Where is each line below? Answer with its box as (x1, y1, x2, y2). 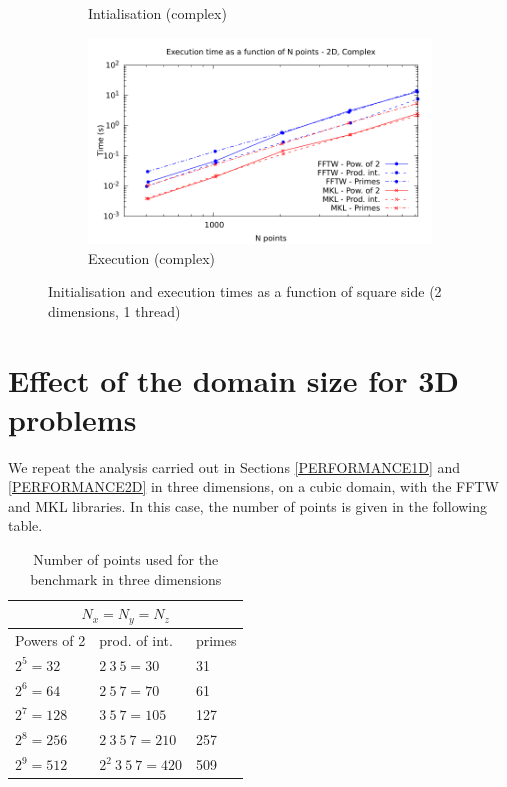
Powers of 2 (15, 629, 86, 650)
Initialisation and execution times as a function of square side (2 (48, 281, 442, 302)
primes (195, 629, 237, 650)
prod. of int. (99, 629, 173, 650)
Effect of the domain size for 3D (8, 359, 459, 400)
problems (8, 398, 137, 439)
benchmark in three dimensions (30, 568, 222, 589)
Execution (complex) (88, 247, 215, 268)
